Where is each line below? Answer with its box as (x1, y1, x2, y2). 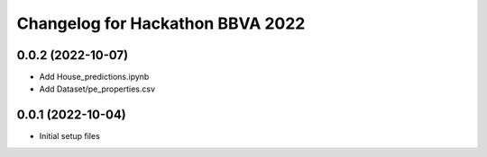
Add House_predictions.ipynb (39, 72, 150, 83)
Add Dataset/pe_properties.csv (39, 83, 156, 94)
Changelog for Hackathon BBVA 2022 (16, 13, 306, 33)
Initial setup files (39, 131, 101, 142)
